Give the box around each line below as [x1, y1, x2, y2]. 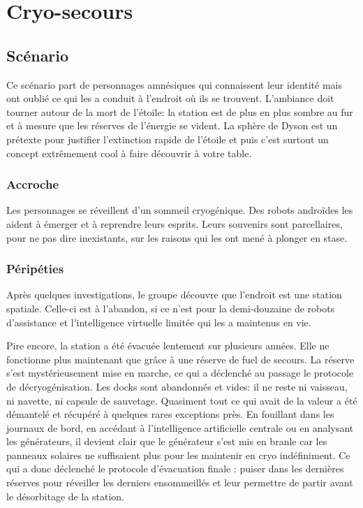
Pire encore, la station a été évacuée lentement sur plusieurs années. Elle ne [6, 338, 329, 353]
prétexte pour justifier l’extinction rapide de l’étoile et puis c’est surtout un [6, 131, 329, 146]
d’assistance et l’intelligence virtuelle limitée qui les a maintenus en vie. [6, 314, 311, 329]
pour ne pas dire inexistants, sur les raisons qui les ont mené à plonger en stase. [6, 230, 348, 245]
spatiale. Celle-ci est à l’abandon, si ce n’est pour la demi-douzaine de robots [6, 300, 335, 315]
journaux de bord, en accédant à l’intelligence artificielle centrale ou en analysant [6, 420, 354, 435]
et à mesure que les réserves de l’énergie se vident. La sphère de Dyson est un [6, 118, 338, 133]
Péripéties [6, 260, 64, 277]
